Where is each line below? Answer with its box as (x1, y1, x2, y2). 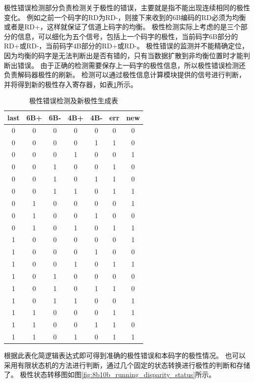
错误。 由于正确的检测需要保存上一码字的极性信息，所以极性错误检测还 (17, 60, 246, 70)
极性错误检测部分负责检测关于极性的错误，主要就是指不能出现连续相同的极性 (4, 2, 250, 12)
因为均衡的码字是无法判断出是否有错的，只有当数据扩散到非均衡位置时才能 (4, 50, 243, 60)
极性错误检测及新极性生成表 (29, 95, 118, 106)
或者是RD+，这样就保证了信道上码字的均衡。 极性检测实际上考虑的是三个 (4, 22, 241, 32)
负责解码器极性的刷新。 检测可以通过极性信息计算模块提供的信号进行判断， (4, 69, 246, 80)
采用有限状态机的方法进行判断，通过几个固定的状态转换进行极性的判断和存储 (4, 360, 250, 370)
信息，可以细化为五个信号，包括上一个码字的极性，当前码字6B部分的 (17, 31, 238, 41)
